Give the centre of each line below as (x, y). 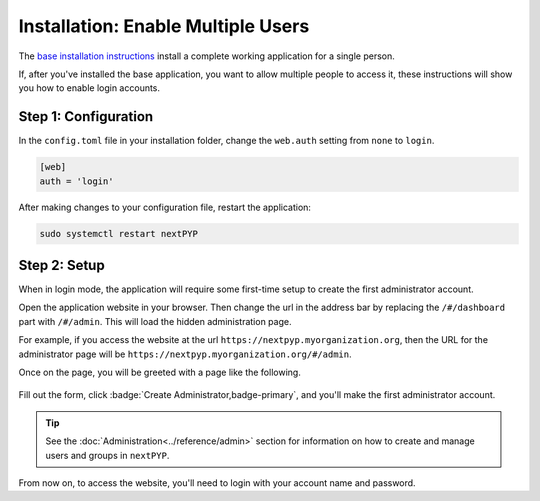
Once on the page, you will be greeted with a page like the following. (160, 372)
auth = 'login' (76, 181)
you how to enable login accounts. (89, 88)
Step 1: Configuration (86, 116)
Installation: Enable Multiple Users (164, 26)
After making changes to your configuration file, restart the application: (165, 207)
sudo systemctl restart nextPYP (119, 233)
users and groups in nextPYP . (107, 455)
